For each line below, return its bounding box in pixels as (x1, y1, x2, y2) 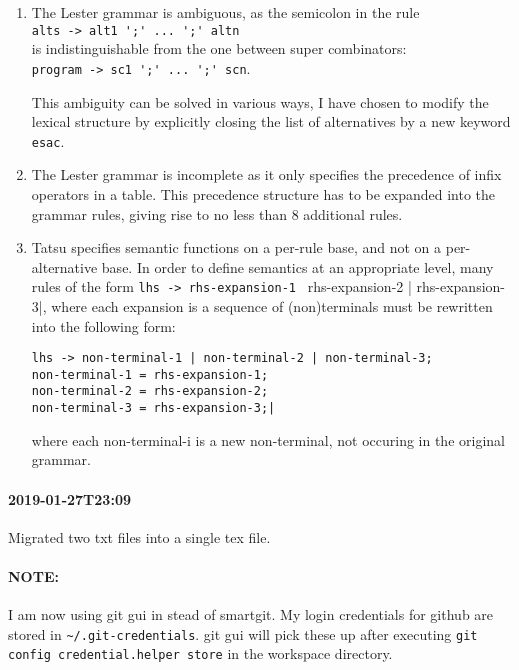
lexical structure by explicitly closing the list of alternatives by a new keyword (31, 111, 511, 132)
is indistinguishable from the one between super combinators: (31, 38, 407, 59)
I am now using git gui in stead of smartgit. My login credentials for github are (8, 604, 494, 625)
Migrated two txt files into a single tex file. (8, 526, 271, 547)
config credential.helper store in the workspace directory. (8, 643, 393, 664)
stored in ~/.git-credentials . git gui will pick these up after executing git (8, 623, 478, 644)
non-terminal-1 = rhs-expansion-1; (31, 367, 269, 382)
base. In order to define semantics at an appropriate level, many (101, 256, 494, 277)
